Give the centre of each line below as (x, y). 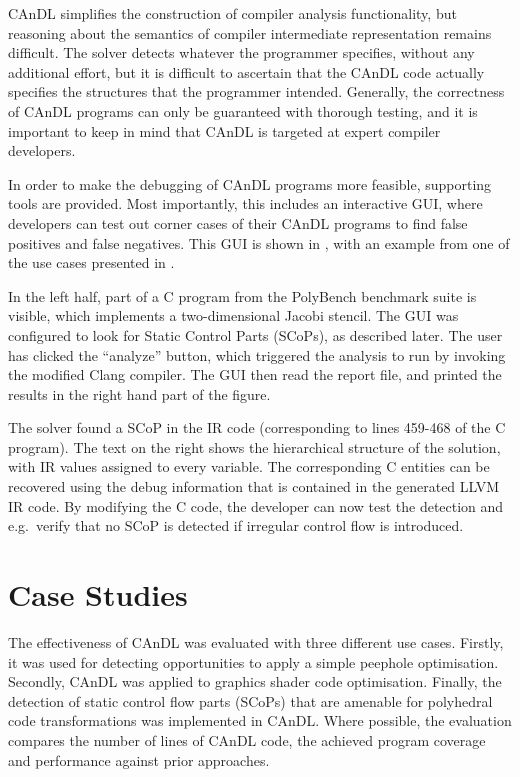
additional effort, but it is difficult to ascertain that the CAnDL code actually (246, 71)
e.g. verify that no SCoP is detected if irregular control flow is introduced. (236, 525)
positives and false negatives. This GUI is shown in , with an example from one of (259, 242)
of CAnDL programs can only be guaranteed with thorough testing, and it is (243, 110)
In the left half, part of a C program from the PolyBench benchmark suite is (242, 295)
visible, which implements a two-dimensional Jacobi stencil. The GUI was (233, 315)
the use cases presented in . (91, 262)
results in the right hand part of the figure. (139, 393)
